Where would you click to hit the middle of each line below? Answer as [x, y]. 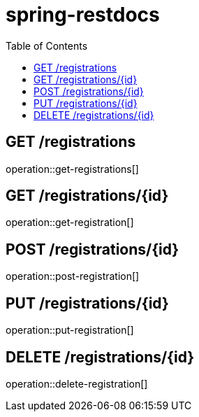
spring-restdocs [83, 15]
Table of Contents [47, 45]
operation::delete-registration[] [77, 383]
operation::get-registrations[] [72, 169]
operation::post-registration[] [73, 276]
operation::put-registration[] [70, 330]
